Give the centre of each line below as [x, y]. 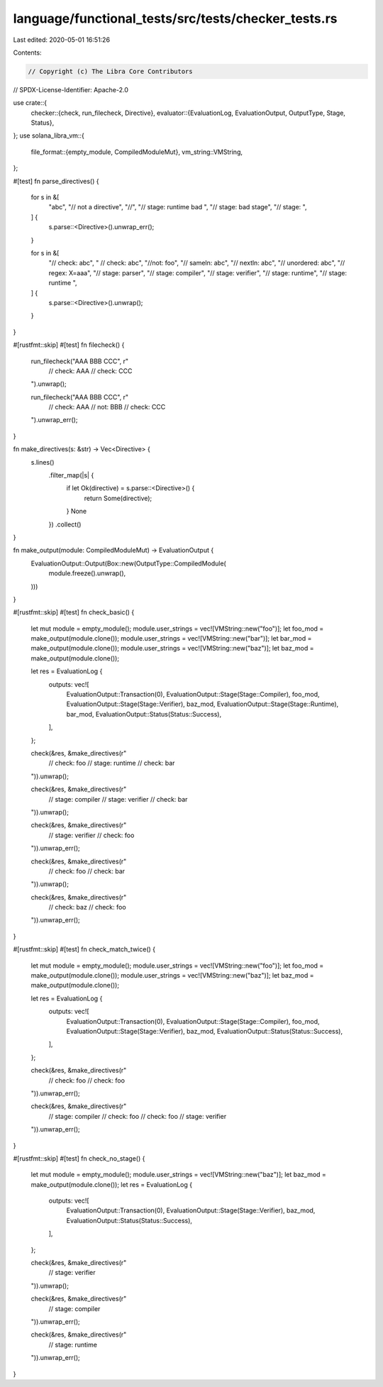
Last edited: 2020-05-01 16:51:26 [61, 40]
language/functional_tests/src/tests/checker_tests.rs [175, 18]
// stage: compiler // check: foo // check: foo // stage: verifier [138, 1116]
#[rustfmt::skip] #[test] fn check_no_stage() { [79, 1158]
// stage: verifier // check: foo [91, 835]
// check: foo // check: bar [87, 871]
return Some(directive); [118, 498]
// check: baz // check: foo [88, 907]
